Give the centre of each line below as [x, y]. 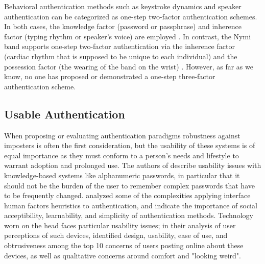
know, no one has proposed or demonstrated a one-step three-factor [110, 76]
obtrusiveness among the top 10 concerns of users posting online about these [124, 245]
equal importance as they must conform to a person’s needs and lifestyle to [122, 155]
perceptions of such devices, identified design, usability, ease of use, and [116, 235]
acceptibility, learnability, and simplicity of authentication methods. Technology [129, 215]
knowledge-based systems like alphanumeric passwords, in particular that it [122, 175]
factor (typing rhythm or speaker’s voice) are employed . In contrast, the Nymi [128, 36]
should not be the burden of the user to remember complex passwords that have [129, 185]
